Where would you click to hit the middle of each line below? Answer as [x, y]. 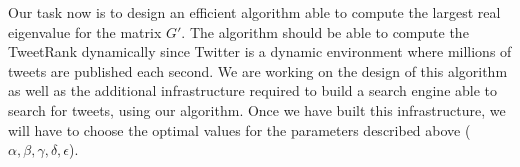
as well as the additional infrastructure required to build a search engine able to [253, 90]
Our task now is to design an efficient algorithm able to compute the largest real [254, 12]
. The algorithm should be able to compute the [325, 31]
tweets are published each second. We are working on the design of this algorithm [258, 70]
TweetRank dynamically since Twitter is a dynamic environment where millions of [260, 51]
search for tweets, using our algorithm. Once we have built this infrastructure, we [257, 109]
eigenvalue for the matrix [85, 31]
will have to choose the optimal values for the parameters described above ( [239, 129]
